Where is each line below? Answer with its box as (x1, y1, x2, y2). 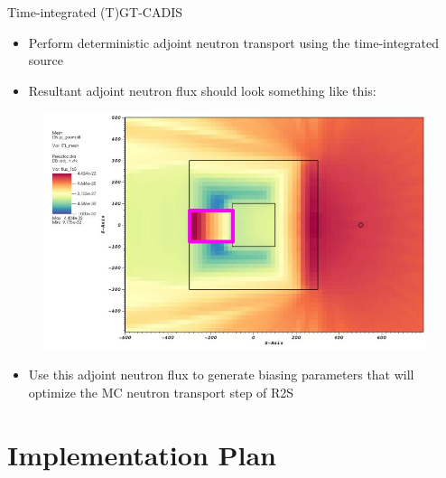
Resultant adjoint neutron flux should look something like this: (28, 80, 376, 99)
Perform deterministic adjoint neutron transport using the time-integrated (28, 33, 439, 52)
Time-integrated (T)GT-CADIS (7, 3, 182, 21)
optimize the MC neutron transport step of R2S (28, 382, 294, 401)
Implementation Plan (7, 436, 277, 473)
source (28, 51, 64, 70)
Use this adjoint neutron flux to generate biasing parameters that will (28, 365, 414, 384)
